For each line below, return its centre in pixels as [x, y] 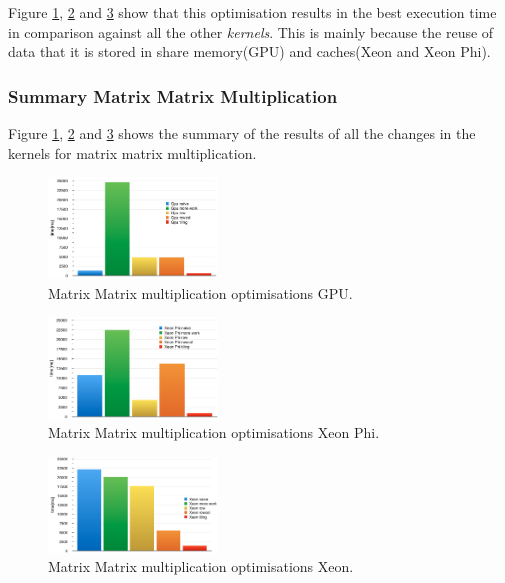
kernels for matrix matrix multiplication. [132, 152]
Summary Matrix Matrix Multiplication [173, 95]
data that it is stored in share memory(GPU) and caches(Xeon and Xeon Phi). [249, 51]
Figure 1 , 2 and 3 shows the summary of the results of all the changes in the [242, 133]
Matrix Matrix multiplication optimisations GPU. [200, 292]
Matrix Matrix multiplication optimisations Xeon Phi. [214, 432]
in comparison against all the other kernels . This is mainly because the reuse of [251, 31]
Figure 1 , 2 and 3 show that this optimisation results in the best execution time [252, 12]
